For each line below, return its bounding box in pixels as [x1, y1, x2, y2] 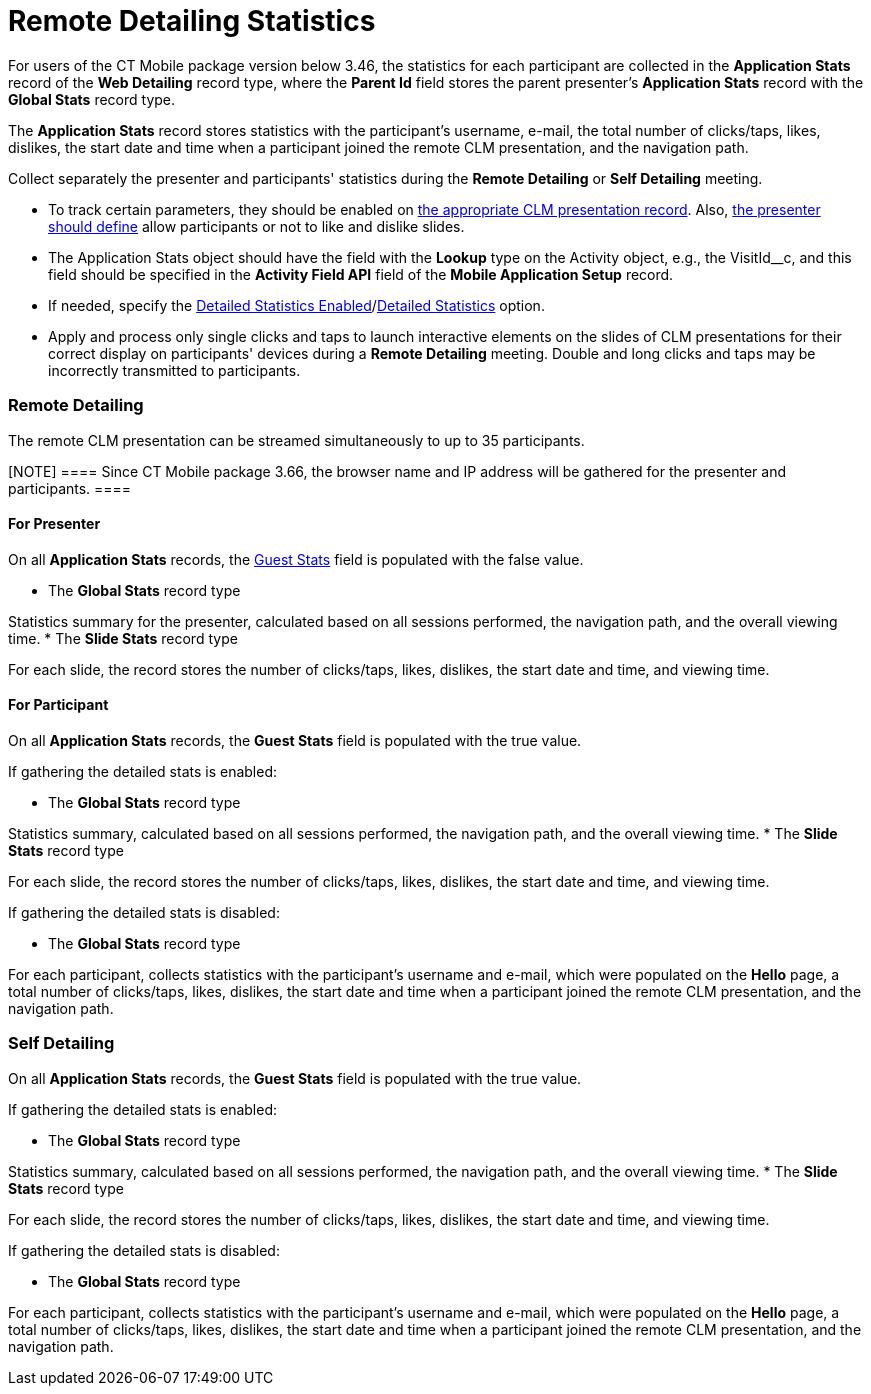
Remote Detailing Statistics [8, 4, 376, 38]
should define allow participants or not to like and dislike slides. [48, 217, 465, 235]
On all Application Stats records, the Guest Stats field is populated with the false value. [8, 550, 584, 568]
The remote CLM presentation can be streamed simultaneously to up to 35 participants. [8, 431, 585, 449]
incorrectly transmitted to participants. [48, 361, 301, 379]
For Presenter [8, 515, 101, 533]
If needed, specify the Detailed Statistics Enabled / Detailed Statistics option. [48, 296, 545, 314]
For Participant [8, 696, 109, 714]
